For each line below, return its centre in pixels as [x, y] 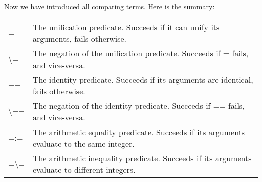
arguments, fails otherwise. [80, 38]
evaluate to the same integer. [83, 143]
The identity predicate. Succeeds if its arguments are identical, [143, 79]
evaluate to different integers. [84, 169]
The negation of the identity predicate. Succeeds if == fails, [139, 105]
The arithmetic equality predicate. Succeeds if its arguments [139, 132]
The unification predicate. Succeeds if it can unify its [126, 27]
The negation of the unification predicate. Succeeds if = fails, [141, 53]
